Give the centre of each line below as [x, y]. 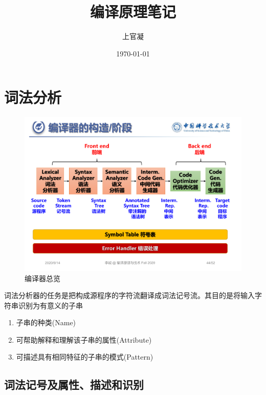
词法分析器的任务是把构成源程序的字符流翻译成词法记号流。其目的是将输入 [129, 295]
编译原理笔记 [133, 12]
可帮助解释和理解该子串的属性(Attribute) [84, 339]
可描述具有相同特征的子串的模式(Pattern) [85, 357]
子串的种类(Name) [46, 322]
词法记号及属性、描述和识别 [74, 384]
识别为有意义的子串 [50, 305]
